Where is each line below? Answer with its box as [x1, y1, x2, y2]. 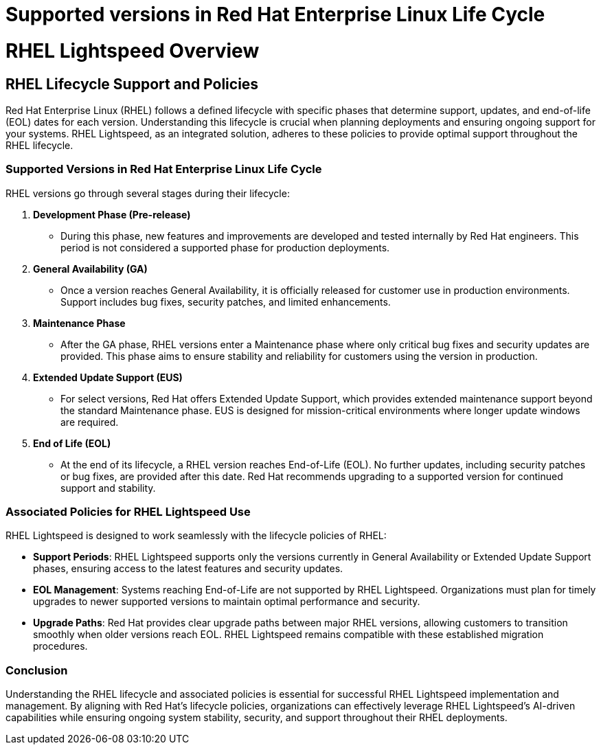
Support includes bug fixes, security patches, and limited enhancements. [60, 295, 391, 308]
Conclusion [5, 663, 68, 677]
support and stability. [60, 481, 156, 494]
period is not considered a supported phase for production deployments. [60, 241, 390, 253]
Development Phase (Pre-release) [33, 208, 191, 220]
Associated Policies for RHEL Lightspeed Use [5, 505, 251, 519]
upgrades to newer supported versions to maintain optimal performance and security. [33, 595, 420, 608]
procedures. [33, 640, 88, 652]
